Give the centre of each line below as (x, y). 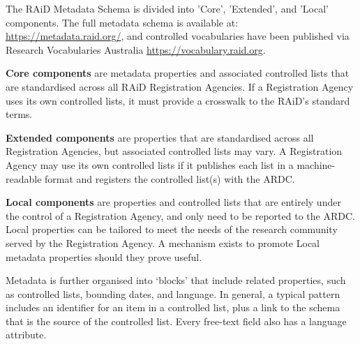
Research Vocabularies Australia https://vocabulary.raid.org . (136, 49)
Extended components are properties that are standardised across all (160, 137)
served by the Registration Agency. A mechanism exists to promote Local (163, 242)
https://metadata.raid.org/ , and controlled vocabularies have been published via (178, 36)
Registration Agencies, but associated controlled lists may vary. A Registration (174, 151)
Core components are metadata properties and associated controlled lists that (178, 73)
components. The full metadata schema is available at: (122, 22)
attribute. (26, 335)
